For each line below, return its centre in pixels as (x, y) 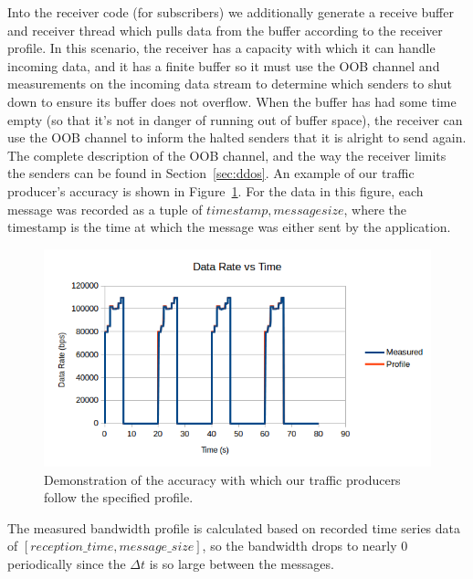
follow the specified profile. (119, 497)
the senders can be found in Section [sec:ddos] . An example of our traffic (211, 173)
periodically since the (67, 563)
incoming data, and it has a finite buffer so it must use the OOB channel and (224, 65)
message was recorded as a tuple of (105, 209)
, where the (375, 209)
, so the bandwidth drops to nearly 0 (305, 546)
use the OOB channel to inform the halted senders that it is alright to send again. (237, 137)
